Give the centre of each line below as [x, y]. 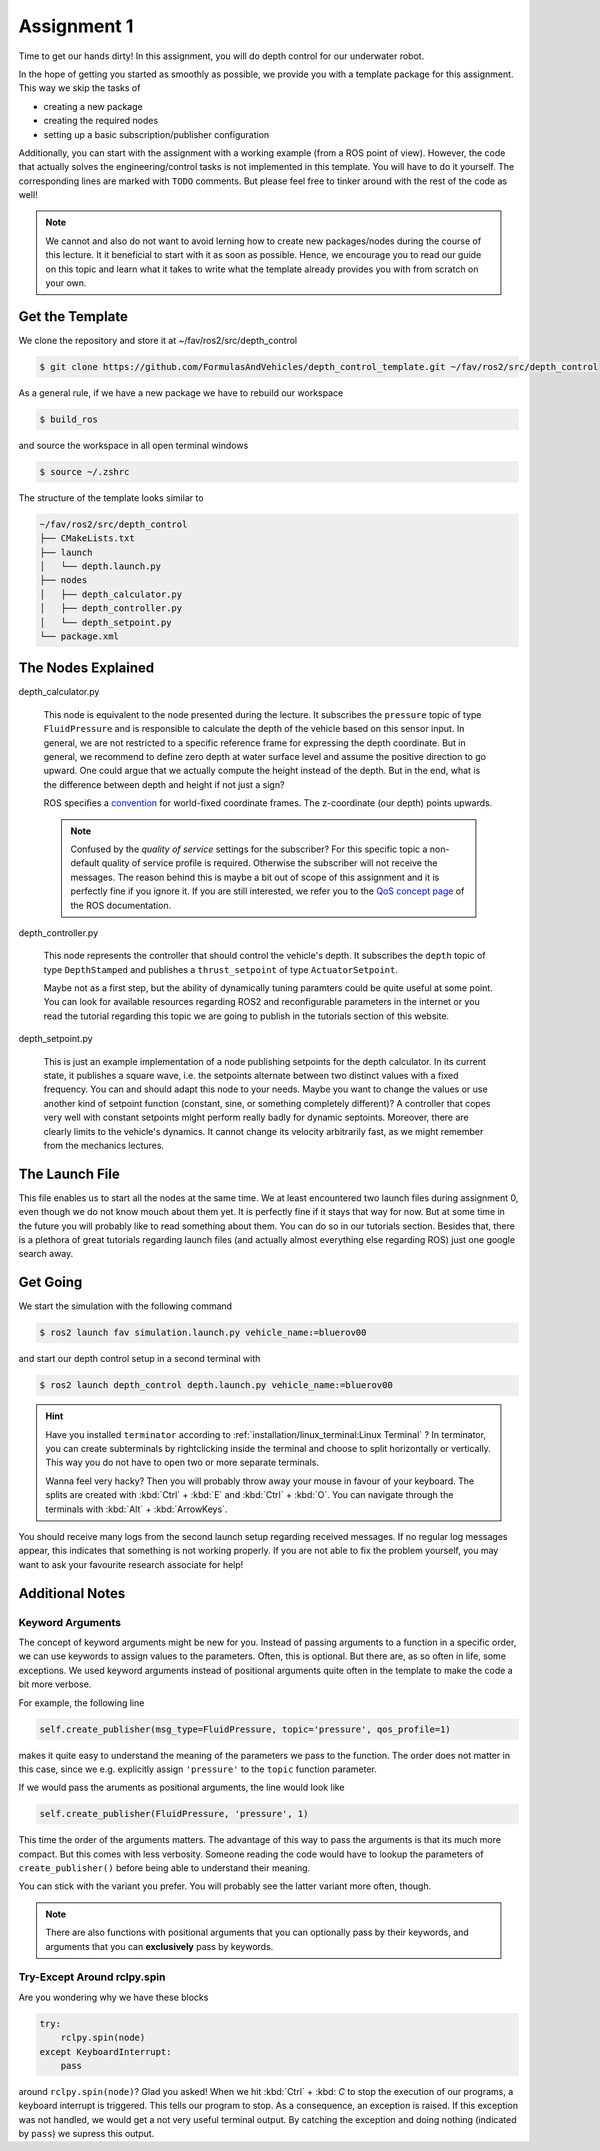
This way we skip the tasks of [79, 88]
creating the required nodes [101, 121]
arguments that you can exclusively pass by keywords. [159, 1946]
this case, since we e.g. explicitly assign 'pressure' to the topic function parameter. [197, 1769]
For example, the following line [81, 1702]
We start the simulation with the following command [125, 1306]
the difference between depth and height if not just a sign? [164, 784]
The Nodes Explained [86, 668]
